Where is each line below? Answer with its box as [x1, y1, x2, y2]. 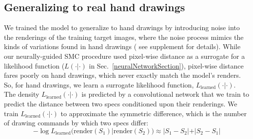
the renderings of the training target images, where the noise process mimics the [4, 32, 244, 42]
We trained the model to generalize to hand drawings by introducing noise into [4, 22, 240, 33]
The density [4, 89, 39, 99]
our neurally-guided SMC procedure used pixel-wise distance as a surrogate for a [4, 51, 245, 61]
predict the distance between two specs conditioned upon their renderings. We [4, 98, 237, 108]
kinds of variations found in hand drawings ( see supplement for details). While [4, 41, 241, 52]
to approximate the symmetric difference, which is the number [60, 108, 247, 118]
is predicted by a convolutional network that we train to [81, 89, 249, 99]
